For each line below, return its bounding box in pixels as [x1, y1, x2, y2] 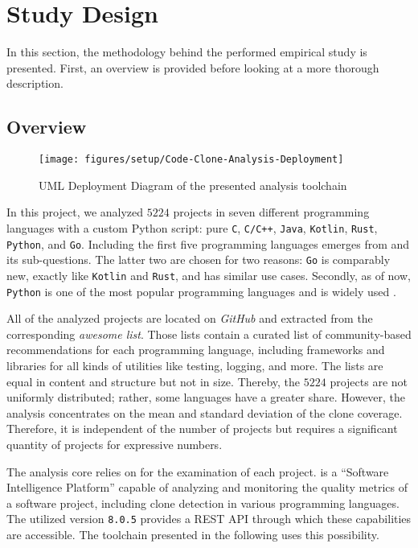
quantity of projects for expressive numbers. [6, 435, 223, 452]
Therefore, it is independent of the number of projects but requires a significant [6, 420, 398, 437]
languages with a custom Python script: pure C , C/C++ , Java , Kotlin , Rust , [6, 219, 378, 236]
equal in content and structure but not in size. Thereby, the [6, 373, 301, 389]
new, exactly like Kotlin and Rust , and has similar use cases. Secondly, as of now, [6, 266, 411, 283]
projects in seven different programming [173, 204, 370, 220]
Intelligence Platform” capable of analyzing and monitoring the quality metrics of [6, 479, 408, 496]
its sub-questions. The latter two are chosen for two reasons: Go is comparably [6, 251, 391, 268]
